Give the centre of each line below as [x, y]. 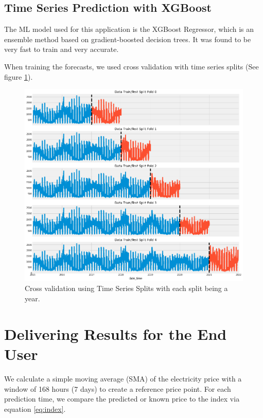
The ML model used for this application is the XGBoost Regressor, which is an [129, 29]
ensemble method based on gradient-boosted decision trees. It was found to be [128, 39]
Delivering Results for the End [116, 333]
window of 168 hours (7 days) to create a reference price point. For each [118, 388]
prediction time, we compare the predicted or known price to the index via [122, 399]
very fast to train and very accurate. [62, 49]
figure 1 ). [19, 76]
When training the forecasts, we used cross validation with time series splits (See [131, 66]
